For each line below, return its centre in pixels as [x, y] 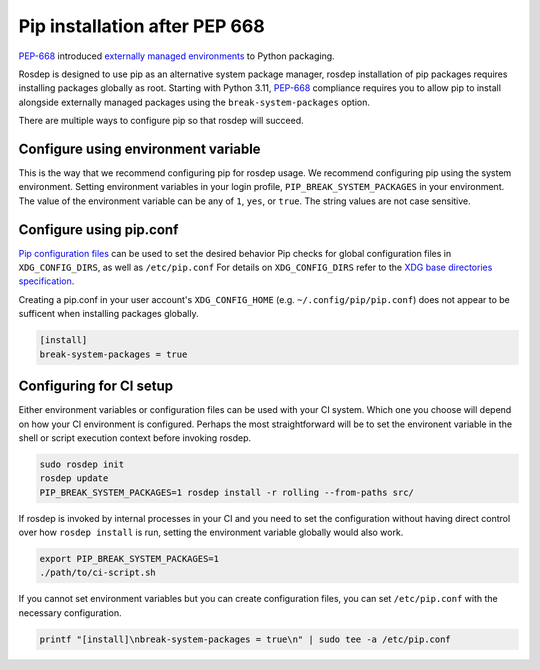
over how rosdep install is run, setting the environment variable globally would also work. [211, 532]
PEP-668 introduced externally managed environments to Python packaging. [176, 56]
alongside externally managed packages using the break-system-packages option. [194, 102]
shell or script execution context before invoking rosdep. [135, 437]
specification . [46, 281]
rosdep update [74, 478]
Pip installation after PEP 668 [141, 26]
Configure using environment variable [139, 148]
